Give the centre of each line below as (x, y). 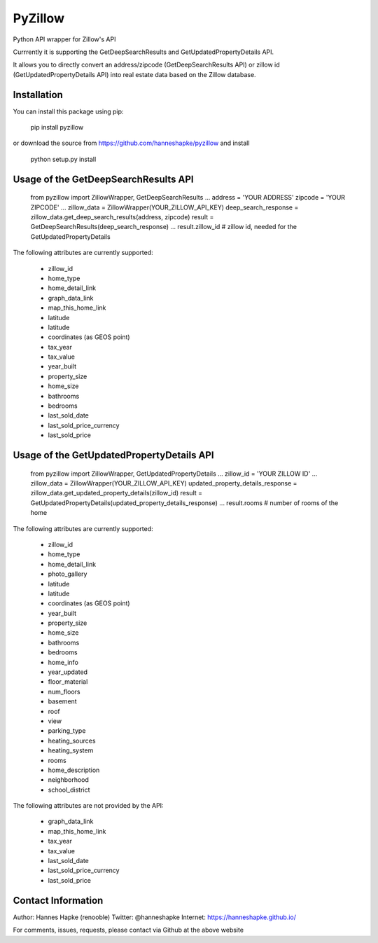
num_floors (64, 691)
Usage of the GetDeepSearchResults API (103, 179)
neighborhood (68, 780)
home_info (63, 662)
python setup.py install (63, 159)
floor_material (68, 682)
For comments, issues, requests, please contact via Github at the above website (128, 930)
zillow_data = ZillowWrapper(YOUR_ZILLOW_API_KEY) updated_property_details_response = (164, 483)
